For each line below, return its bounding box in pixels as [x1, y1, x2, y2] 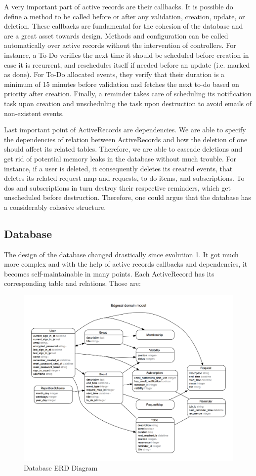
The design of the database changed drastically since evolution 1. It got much [4, 249, 239, 259]
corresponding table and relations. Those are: [4, 278, 141, 288]
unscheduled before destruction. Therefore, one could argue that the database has [4, 192, 251, 202]
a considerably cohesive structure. [4, 201, 106, 212]
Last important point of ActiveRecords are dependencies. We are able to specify [4, 124, 246, 135]
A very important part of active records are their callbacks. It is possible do [4, 1, 233, 11]
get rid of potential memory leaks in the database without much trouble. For [4, 153, 236, 163]
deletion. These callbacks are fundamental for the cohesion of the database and [4, 21, 243, 31]
